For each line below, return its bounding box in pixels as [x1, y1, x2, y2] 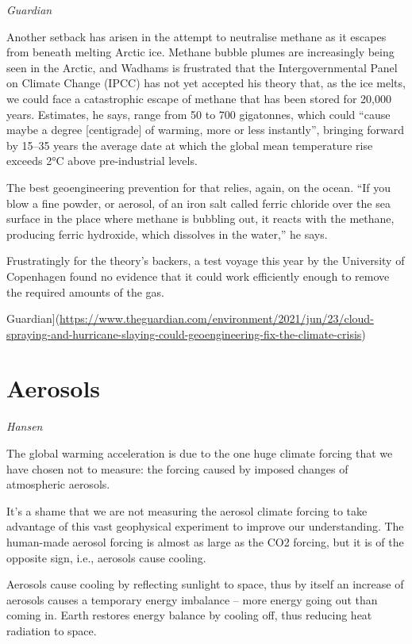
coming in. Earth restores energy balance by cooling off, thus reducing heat [6, 607, 372, 623]
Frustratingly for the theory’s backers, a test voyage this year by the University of [6, 252, 405, 269]
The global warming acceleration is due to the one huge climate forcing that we [6, 445, 393, 461]
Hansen [6, 418, 43, 435]
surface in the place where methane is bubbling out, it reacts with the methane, [6, 210, 395, 227]
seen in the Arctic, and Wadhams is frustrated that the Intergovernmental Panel [6, 59, 398, 75]
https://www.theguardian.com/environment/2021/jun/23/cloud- [60, 310, 374, 327]
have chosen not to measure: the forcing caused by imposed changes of [6, 460, 348, 477]
